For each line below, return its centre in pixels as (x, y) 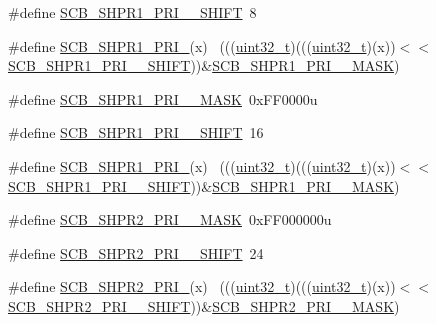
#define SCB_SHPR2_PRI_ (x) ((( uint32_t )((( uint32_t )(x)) (202, 286)
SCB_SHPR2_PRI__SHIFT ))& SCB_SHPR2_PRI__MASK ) (204, 305)
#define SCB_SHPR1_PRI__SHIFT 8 (132, 12)
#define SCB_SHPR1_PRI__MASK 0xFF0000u (163, 98)
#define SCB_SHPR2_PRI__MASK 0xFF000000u (170, 219)
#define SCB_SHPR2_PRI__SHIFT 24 (136, 252)
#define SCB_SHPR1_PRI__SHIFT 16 (136, 132)
